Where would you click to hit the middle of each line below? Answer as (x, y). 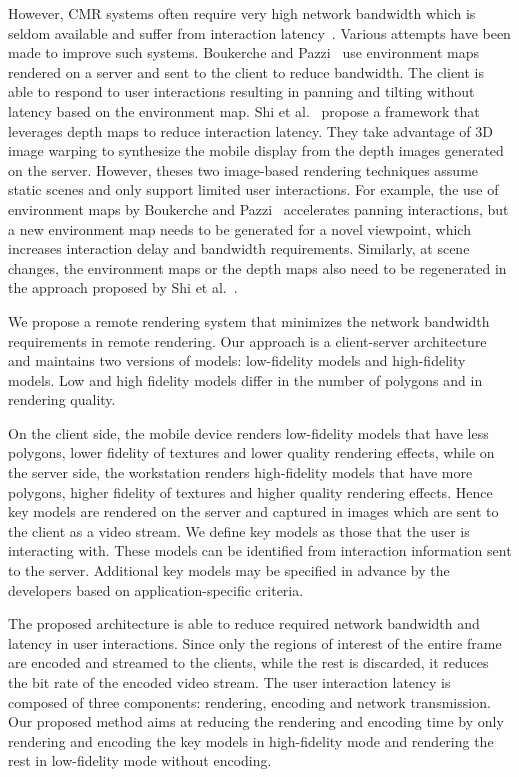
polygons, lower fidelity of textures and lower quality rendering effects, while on (251, 452)
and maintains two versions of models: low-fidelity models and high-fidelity (237, 360)
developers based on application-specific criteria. (156, 589)
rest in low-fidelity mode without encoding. (140, 760)
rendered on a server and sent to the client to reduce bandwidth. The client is (246, 71)
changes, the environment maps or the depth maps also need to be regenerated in (257, 267)
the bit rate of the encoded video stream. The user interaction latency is (229, 682)
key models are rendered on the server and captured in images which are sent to (253, 511)
